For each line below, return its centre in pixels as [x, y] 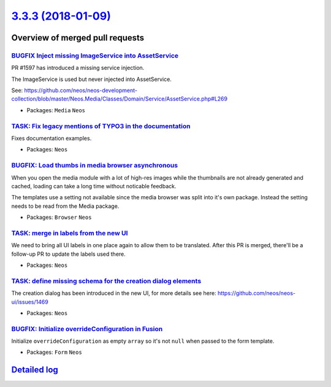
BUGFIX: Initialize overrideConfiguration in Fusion [87, 329]
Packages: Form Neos [54, 352]
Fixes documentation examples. [51, 139]
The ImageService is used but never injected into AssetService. [91, 79]
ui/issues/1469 [30, 302]
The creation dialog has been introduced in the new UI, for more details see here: [114, 293]
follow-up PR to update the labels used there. [68, 254]
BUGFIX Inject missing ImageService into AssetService [95, 55]
